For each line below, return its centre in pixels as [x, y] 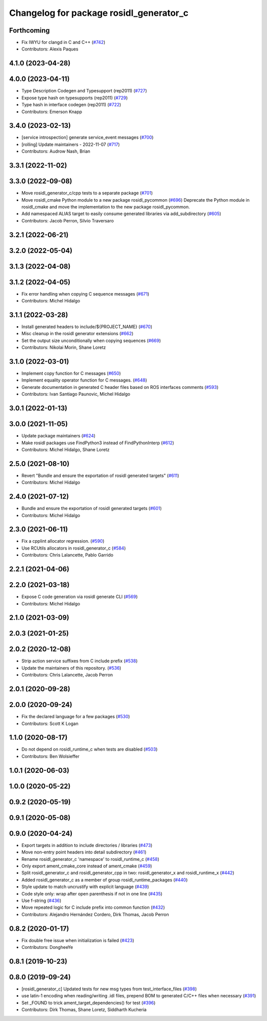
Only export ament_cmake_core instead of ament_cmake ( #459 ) [87, 866]
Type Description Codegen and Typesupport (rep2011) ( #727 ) [84, 91]
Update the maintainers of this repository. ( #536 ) [71, 668]
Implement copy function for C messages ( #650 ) [71, 374]
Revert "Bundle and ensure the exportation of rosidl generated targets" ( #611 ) [100, 475]
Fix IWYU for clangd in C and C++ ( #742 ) [64, 43]
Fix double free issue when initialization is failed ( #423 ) [78, 940]
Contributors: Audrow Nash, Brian [56, 151]
